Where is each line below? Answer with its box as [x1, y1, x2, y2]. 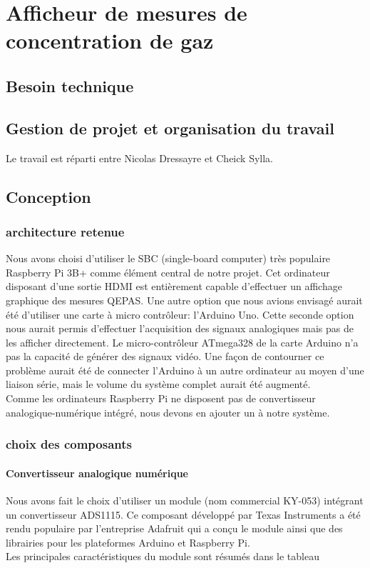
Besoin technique [6, 74, 134, 96]
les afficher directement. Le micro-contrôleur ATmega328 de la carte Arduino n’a [6, 334, 359, 349]
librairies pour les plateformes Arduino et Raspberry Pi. [6, 534, 250, 549]
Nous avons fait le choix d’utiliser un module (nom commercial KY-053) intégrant [6, 492, 364, 507]
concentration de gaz [6, 26, 214, 55]
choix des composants [6, 435, 132, 453]
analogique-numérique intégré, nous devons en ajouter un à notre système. [6, 404, 330, 419]
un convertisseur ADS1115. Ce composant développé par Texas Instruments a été [6, 507, 361, 522]
